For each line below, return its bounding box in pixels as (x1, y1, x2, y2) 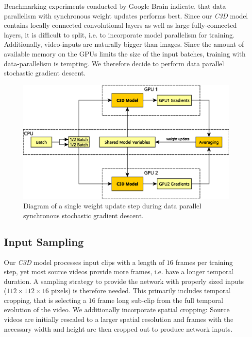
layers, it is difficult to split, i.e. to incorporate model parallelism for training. (4, 29, 235, 39)
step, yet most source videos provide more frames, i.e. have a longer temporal (4, 266, 234, 277)
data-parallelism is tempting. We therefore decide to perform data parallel (4, 58, 224, 68)
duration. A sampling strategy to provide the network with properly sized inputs (4, 276, 244, 286)
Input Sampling (4, 234, 84, 249)
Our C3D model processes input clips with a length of (4, 257, 165, 267)
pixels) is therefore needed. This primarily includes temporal (51, 285, 231, 296)
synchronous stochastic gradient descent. (23, 210, 144, 220)
